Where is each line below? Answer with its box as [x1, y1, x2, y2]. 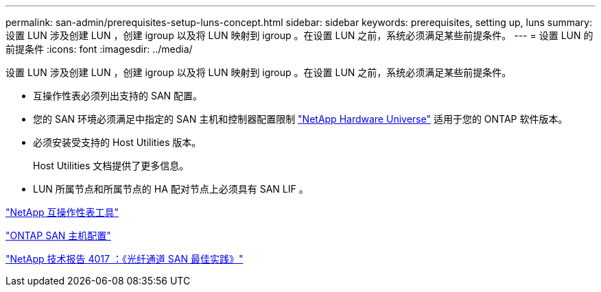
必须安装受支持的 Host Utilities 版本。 [33, 136, 202, 148]
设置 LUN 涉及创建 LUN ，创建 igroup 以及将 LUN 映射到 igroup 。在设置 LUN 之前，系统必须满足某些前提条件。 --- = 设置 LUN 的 [5, 29, 593, 41]
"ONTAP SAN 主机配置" [5, 230, 111, 241]
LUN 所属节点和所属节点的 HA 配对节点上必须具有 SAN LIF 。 [33, 183, 309, 195]
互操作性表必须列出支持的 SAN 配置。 [33, 90, 203, 101]
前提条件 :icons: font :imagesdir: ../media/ [5, 43, 193, 55]
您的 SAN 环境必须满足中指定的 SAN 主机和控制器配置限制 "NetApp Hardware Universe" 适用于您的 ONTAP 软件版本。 [33, 113, 568, 125]
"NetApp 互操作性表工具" [5, 206, 119, 218]
